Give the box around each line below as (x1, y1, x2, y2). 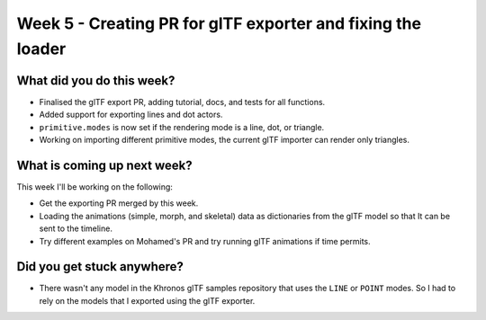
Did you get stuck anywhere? (16, 259, 184, 274)
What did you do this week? (16, 73, 175, 88)
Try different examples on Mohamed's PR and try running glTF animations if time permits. (39, 236, 371, 246)
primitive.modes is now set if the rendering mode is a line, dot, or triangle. (39, 121, 325, 132)
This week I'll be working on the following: (16, 181, 173, 192)
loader (16, 39, 67, 58)
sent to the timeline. (39, 223, 112, 234)
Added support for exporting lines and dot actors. (39, 109, 223, 120)
